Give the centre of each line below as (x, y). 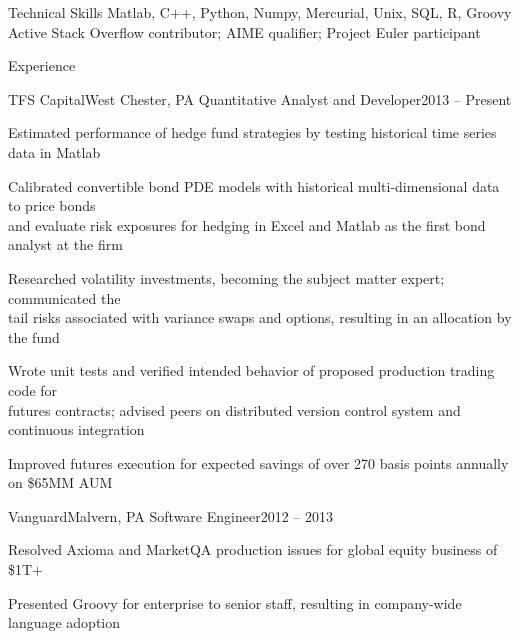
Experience (42, 65)
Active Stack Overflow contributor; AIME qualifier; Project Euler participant (244, 31)
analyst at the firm (65, 244)
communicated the (64, 297)
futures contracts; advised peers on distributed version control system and (234, 409)
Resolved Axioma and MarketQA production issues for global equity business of (253, 549)
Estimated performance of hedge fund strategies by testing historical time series (252, 132)
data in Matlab (54, 151)
